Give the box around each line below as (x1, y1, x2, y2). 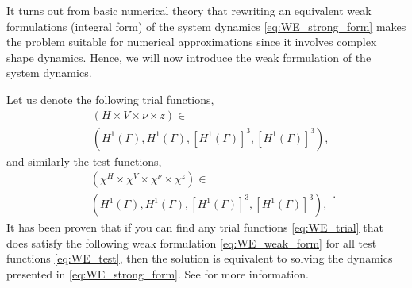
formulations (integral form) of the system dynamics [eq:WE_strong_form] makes (6, 17, 406, 34)
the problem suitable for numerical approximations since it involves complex (6, 33, 377, 50)
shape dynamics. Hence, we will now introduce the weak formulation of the (6, 48, 372, 65)
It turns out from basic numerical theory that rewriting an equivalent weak (6, 2, 372, 18)
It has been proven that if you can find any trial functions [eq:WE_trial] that (6, 219, 383, 236)
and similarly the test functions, (6, 152, 162, 169)
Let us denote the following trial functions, (6, 90, 214, 107)
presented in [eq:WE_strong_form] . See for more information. (6, 266, 309, 282)
